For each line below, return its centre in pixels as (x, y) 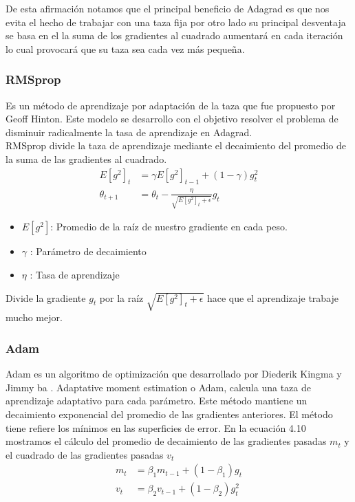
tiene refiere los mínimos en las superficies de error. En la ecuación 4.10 (156, 427)
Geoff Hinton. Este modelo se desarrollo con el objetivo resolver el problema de (172, 119)
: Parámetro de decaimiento (88, 251)
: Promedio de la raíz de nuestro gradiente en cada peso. (169, 227)
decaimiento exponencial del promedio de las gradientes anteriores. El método (169, 414)
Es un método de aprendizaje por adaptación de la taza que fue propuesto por (171, 105)
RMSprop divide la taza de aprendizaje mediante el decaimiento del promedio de (176, 145)
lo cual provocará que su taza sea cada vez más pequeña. (125, 48)
